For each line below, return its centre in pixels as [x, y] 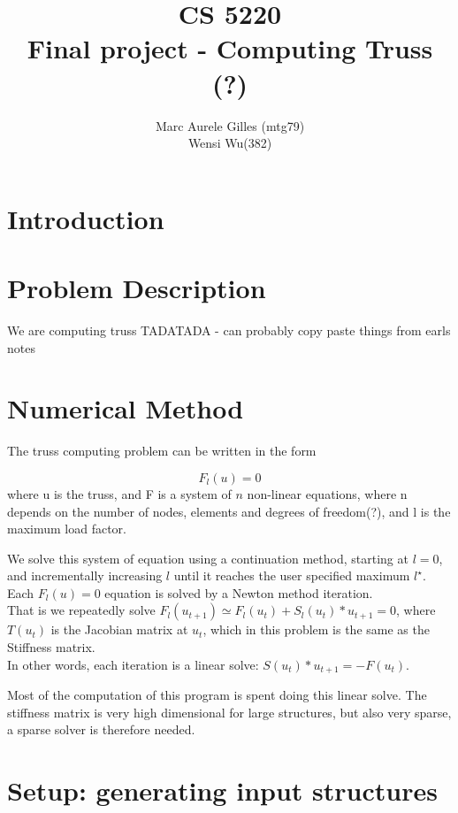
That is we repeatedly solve [81, 610]
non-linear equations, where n [327, 493]
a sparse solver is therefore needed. [101, 729]
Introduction [86, 218]
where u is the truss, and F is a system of [119, 493]
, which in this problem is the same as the [316, 629]
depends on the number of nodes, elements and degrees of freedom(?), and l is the [229, 511]
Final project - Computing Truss [230, 48]
